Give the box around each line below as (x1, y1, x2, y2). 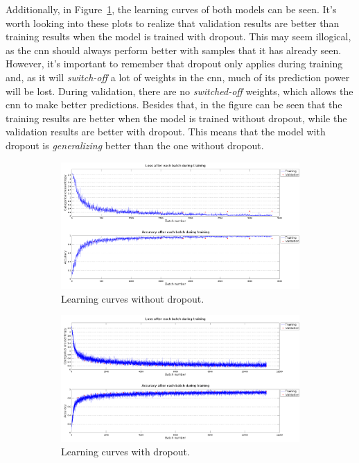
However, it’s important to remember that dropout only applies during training (6, 56, 343, 71)
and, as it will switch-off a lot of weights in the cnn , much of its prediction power (6, 69, 350, 84)
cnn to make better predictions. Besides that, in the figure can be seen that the (6, 97, 342, 112)
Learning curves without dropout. (61, 291, 204, 305)
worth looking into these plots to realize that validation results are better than (6, 15, 340, 30)
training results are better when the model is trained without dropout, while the (6, 110, 347, 125)
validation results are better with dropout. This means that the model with (6, 124, 326, 139)
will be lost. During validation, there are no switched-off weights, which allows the (6, 83, 353, 98)
